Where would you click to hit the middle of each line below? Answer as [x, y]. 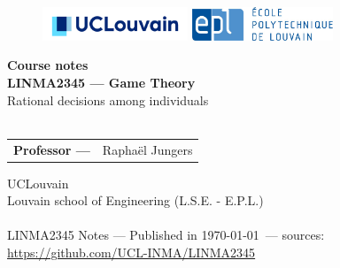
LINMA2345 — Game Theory [101, 82]
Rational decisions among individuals [108, 100]
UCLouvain [38, 183]
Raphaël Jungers [147, 149]
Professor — [52, 149]
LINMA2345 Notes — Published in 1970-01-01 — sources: [166, 235]
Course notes [48, 65]
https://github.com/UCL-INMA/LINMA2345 [131, 252]
